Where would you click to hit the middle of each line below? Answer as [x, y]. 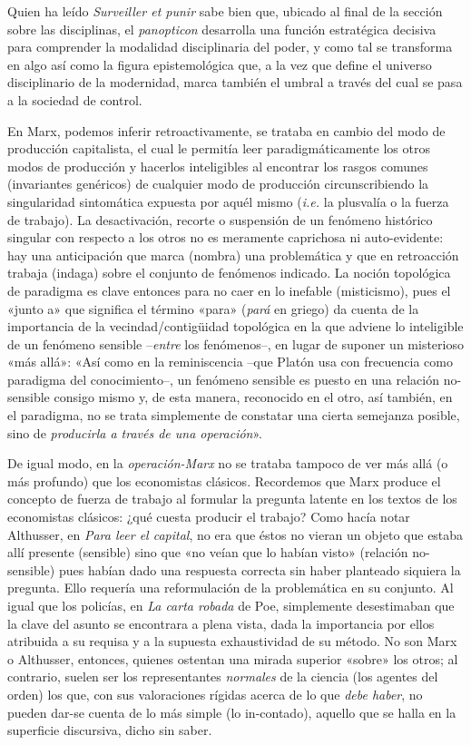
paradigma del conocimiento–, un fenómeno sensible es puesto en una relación [223, 379]
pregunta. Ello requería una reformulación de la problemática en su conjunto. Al [231, 588]
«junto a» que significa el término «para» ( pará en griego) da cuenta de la [213, 308]
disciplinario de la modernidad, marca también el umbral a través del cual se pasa [235, 82]
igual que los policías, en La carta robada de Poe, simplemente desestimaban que [231, 605]
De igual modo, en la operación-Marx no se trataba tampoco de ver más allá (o [228, 463]
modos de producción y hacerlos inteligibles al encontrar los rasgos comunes [218, 166]
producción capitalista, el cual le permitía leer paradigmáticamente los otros [219, 148]
